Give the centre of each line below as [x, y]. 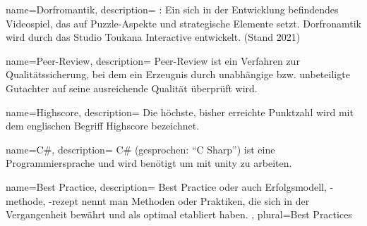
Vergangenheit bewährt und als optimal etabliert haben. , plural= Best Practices [179, 214]
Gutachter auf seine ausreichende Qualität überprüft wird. [132, 88]
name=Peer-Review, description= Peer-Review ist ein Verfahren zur [153, 60]
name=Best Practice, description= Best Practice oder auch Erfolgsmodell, [166, 186]
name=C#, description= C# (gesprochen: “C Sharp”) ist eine [140, 149]
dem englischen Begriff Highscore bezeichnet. [103, 126]
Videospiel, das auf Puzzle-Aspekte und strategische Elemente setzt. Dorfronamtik [183, 23]
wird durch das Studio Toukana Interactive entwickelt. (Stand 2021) [153, 37]
